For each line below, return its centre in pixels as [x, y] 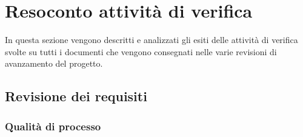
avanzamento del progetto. [54, 63]
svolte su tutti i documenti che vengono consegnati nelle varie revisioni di [141, 51]
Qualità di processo [53, 126]
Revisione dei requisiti [76, 96]
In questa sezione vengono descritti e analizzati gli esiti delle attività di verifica [151, 40]
